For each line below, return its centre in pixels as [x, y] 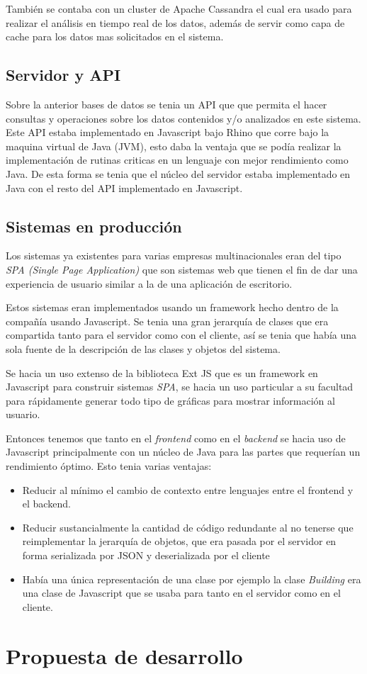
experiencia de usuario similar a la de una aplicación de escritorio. [149, 283]
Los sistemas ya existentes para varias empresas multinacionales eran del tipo [174, 255]
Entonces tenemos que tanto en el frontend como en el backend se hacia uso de [176, 438]
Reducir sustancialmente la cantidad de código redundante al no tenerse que [188, 527]
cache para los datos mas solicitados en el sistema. [115, 36]
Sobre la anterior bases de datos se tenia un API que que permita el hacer [166, 104]
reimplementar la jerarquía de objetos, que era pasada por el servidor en [179, 541]
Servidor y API [63, 75]
